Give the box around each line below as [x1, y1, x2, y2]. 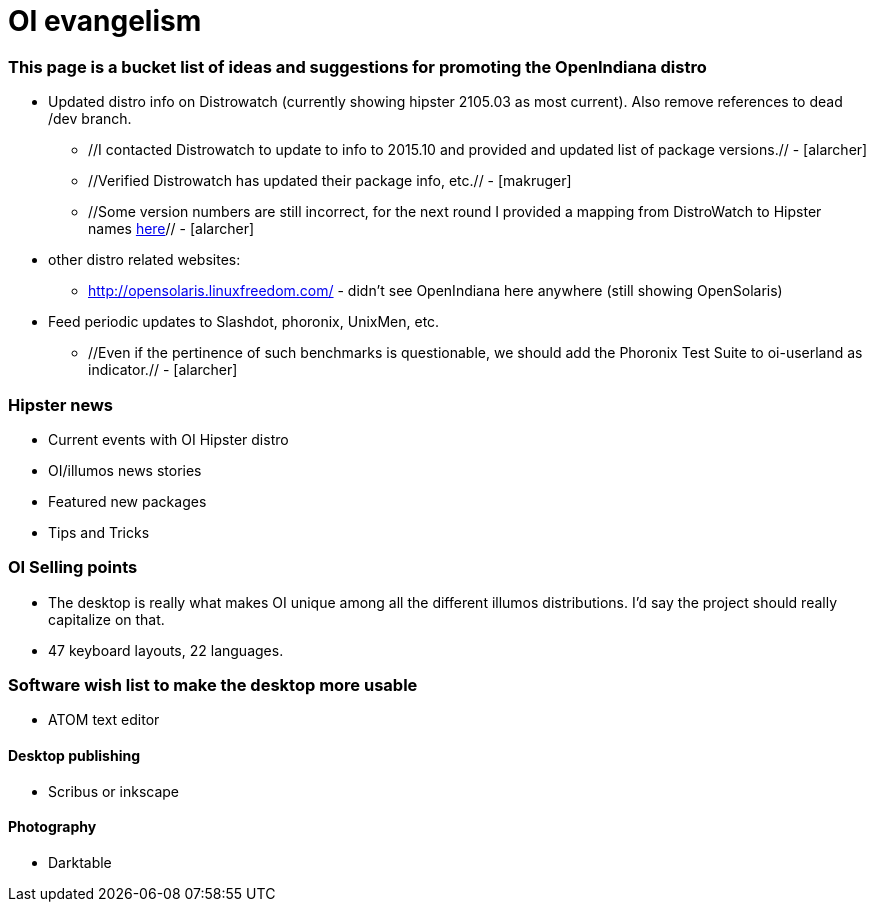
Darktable [48, 853, 112, 871]
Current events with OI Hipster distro [48, 430, 289, 448]
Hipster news [8, 394, 114, 415]
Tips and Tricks [48, 523, 150, 541]
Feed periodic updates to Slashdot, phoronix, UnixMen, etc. [48, 313, 440, 331]
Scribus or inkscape [48, 782, 180, 800]
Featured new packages [48, 492, 207, 510]
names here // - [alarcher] [88, 220, 255, 238]
